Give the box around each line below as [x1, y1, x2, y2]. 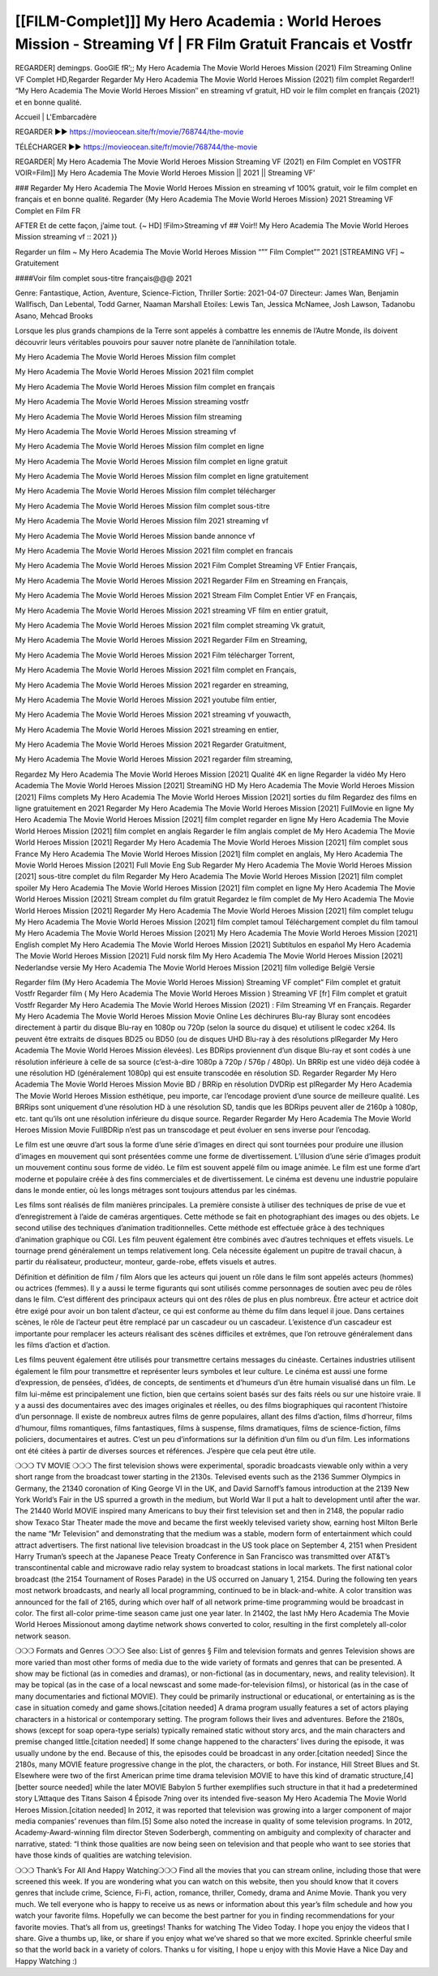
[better [15, 1782, 38, 1792]
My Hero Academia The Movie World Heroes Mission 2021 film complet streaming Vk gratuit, [15, 620, 326, 630]
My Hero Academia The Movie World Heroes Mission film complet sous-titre [15, 501, 271, 510]
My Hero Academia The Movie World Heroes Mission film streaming [15, 411, 243, 421]
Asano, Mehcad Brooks [15, 311, 93, 321]
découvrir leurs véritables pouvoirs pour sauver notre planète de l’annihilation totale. [15, 337, 297, 347]
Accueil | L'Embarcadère [15, 112, 97, 122]
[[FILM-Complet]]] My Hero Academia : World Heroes [15, 12, 382, 30]
